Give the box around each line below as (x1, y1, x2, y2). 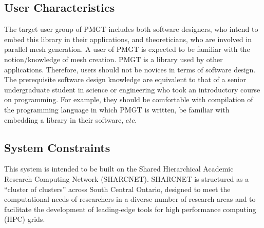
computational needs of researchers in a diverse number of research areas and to (4, 194, 256, 204)
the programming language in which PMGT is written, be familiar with (4, 104, 230, 115)
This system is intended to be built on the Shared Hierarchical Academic (4, 163, 234, 174)
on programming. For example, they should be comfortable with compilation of (4, 94, 253, 105)
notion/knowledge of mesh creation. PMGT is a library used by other (4, 53, 223, 64)
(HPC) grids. (4, 214, 45, 224)
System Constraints (4, 139, 110, 155)
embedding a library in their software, (4, 114, 124, 125)
